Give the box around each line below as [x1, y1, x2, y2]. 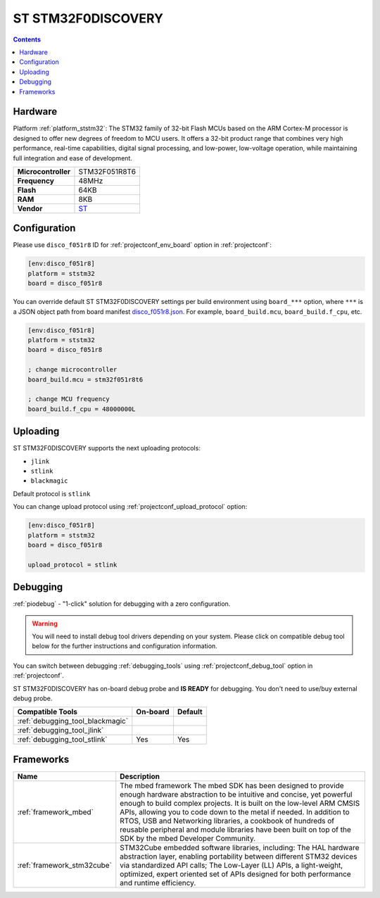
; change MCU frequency [27, 395, 110, 403]
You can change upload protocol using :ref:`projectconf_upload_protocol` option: [13, 502, 248, 511]
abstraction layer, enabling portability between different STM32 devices [120, 852, 357, 861]
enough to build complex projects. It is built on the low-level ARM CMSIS [120, 798, 360, 808]
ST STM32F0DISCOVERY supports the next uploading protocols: [13, 444, 201, 453]
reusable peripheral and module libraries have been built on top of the [120, 824, 352, 834]
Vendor [17, 203, 43, 213]
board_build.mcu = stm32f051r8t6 [27, 375, 144, 384]
